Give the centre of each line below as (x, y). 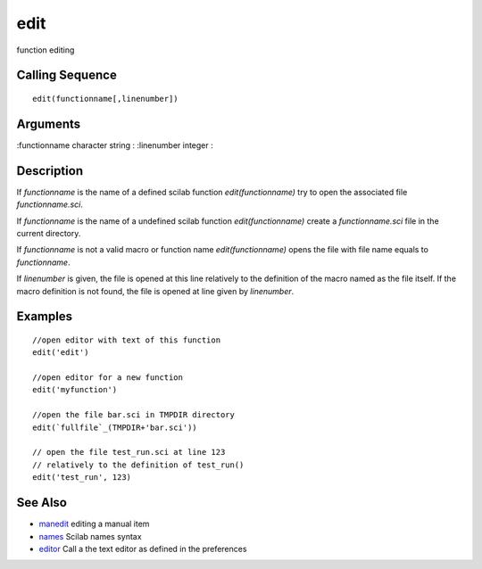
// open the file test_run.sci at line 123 (129, 452)
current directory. (49, 233)
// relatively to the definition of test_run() (138, 465)
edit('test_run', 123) (82, 478)
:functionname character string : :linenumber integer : (115, 145)
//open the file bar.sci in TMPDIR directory (134, 415)
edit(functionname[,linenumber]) (105, 99)
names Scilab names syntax (90, 536)
